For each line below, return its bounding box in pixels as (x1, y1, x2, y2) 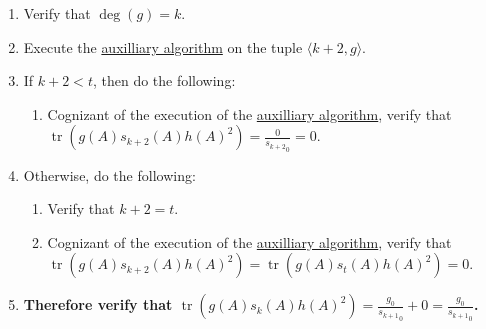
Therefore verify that (23, 294, 173, 315)
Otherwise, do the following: (23, 164, 196, 185)
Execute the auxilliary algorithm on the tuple (23, 36, 303, 57)
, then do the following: (92, 70, 236, 91)
